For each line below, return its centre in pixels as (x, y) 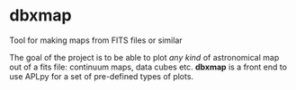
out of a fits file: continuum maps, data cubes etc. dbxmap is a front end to (148, 67)
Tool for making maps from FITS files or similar (96, 40)
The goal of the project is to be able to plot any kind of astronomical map (144, 57)
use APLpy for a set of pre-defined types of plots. (102, 76)
